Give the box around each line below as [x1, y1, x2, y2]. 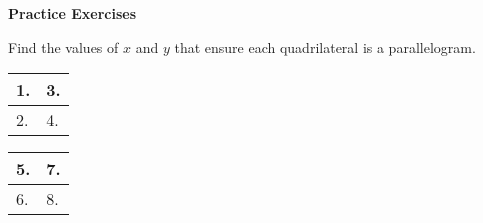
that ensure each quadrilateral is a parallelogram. [174, 36, 476, 57]
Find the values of [8, 36, 119, 57]
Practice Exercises [8, 3, 137, 23]
